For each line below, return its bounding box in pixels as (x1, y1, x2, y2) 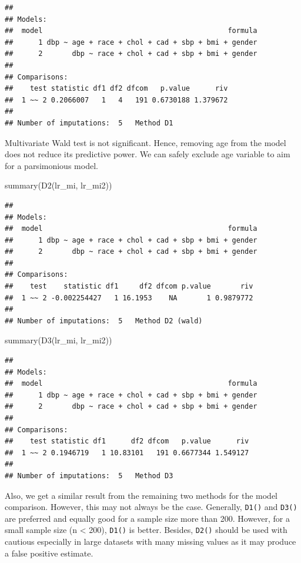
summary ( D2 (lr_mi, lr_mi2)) (5, 179, 112, 191)
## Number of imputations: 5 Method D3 (5, 471, 173, 480)
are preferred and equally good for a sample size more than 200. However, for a (5, 512, 290, 524)
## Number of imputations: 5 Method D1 (5, 118, 173, 127)
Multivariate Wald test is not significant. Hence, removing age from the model (5, 136, 286, 148)
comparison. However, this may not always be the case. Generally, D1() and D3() (5, 501, 297, 513)
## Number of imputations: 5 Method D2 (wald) (5, 316, 203, 325)
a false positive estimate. (5, 547, 93, 559)
